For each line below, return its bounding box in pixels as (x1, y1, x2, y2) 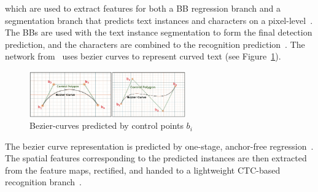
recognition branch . (5, 175, 82, 188)
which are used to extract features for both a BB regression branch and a (5, 2, 281, 14)
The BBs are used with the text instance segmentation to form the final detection (5, 26, 312, 39)
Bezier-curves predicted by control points (29, 119, 184, 132)
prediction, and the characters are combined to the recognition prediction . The (5, 37, 305, 50)
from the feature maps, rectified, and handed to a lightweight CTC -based (5, 163, 281, 176)
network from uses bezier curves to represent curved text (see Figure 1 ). (5, 50, 281, 63)
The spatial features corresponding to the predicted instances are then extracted (5, 152, 307, 164)
